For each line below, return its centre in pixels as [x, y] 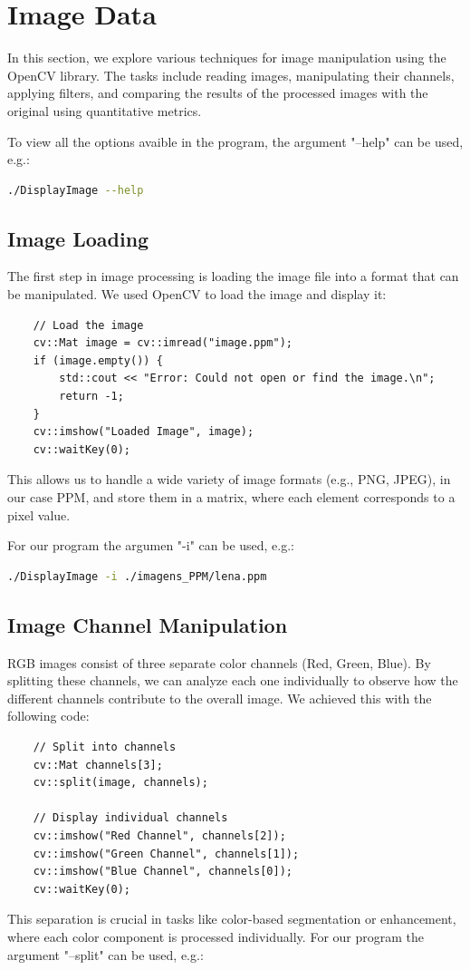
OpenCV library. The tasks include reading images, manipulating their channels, [231, 75]
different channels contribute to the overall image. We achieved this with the [220, 698]
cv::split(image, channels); [120, 783]
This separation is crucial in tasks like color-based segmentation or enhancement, [232, 919]
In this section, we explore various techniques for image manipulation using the [227, 58]
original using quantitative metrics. [105, 110]
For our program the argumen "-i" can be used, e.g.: [151, 545]
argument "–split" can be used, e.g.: [106, 954]
